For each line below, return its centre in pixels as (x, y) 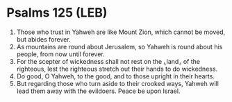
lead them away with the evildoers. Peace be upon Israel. (98, 91)
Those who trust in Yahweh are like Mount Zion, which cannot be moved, (121, 32)
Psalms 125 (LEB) (57, 13)
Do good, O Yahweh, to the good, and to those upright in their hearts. (115, 76)
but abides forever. (43, 39)
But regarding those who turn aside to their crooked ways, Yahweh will (118, 83)
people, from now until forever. (60, 54)
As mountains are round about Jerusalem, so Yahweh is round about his (119, 46)
